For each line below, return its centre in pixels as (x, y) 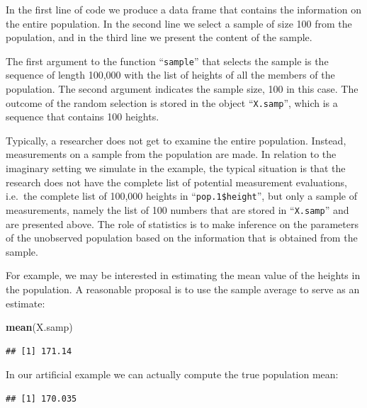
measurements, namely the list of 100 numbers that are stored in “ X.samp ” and (177, 209)
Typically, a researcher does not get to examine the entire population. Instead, (176, 140)
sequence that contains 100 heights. (83, 117)
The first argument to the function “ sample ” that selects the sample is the (167, 61)
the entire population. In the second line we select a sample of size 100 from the (179, 23)
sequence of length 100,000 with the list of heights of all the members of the (170, 75)
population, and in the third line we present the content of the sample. (159, 37)
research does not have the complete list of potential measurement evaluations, (176, 182)
